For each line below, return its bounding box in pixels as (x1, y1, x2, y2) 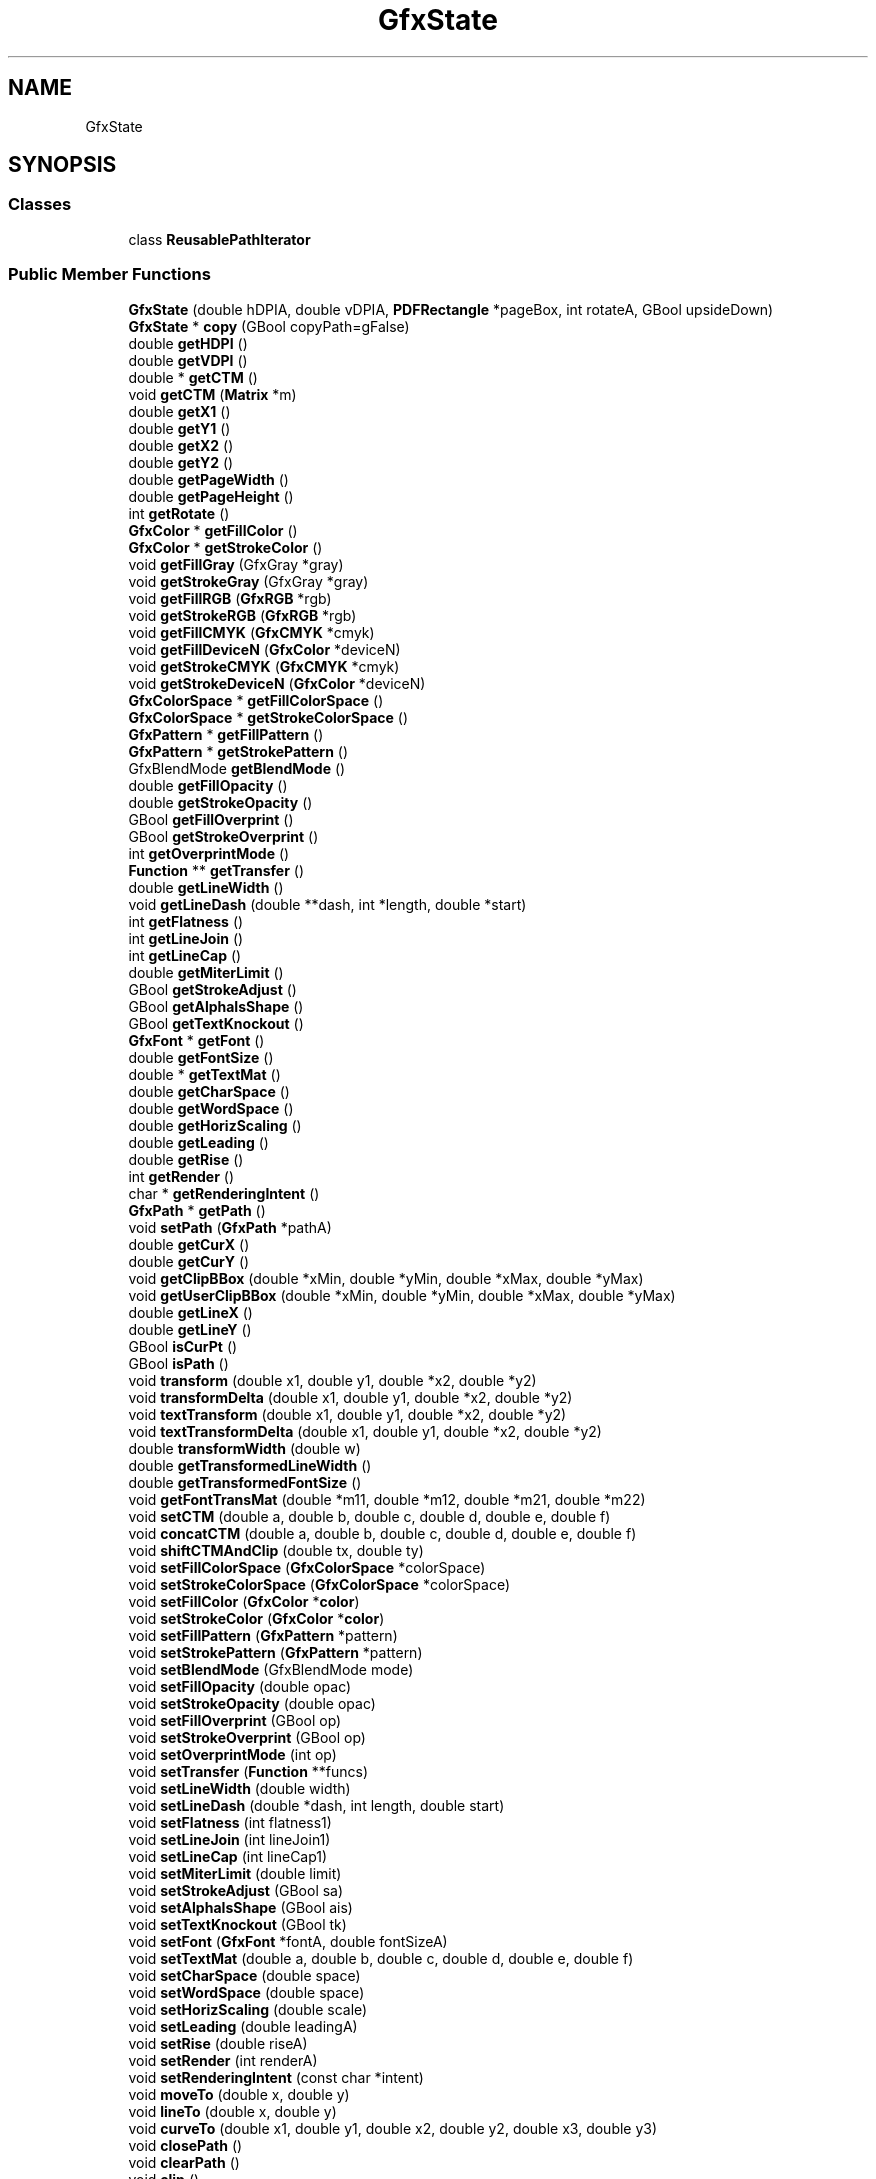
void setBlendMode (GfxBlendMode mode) (128, 1660, 414, 1678)
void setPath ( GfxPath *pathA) (128, 1218, 332, 1236)
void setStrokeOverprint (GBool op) (128, 1728, 366, 1746)
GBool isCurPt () (128, 1337, 238, 1355)
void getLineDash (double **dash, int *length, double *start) (128, 895, 527, 913)
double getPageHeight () (128, 487, 294, 505)
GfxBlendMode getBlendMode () (128, 759, 346, 777)
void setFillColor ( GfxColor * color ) (128, 1592, 360, 1610)
